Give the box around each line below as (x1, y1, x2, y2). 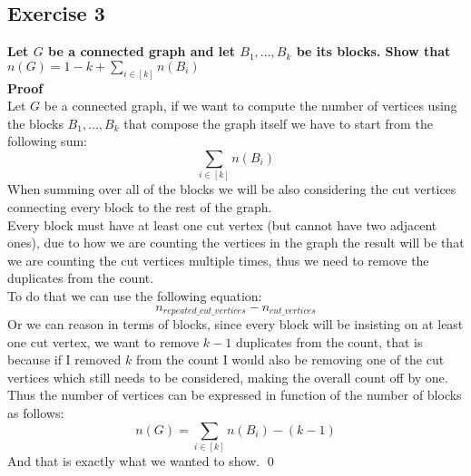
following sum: (7, 131, 87, 151)
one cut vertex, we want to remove (7, 332, 200, 351)
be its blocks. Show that (296, 42, 451, 61)
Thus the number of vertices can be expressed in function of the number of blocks (7, 385, 462, 404)
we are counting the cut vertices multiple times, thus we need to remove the (7, 250, 429, 269)
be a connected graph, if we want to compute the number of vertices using (44, 96, 457, 115)
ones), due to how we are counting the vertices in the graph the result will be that (7, 233, 465, 252)
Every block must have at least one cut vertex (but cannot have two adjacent (7, 215, 437, 234)
